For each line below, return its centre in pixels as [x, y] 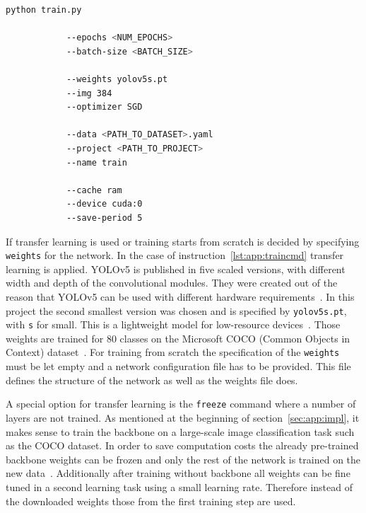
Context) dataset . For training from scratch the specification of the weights [173, 352]
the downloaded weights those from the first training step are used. [151, 501]
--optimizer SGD [104, 107]
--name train [96, 162]
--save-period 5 [104, 218]
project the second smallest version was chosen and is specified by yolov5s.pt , [176, 310]
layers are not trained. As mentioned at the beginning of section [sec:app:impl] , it [183, 417]
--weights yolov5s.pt [117, 79]
